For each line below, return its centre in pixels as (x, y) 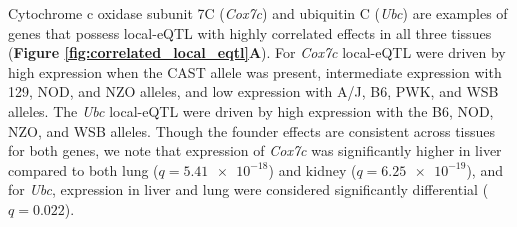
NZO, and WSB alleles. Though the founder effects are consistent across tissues (252, 130)
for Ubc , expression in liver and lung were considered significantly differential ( (248, 189)
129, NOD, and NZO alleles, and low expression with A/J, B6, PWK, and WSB (253, 91)
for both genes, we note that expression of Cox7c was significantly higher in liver (255, 150)
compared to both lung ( (83, 169)
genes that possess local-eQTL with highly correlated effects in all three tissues (250, 32)
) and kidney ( (312, 169)
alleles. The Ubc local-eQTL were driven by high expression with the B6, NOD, (251, 110)
